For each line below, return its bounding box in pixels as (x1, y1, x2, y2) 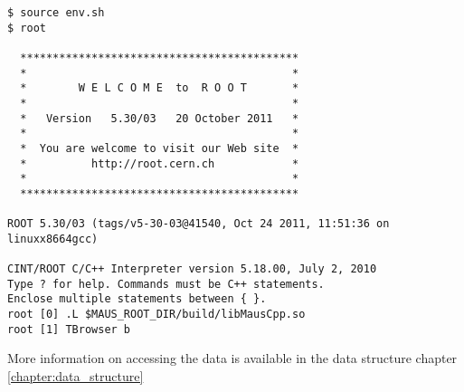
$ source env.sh (7, 6, 105, 19)
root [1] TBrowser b (7, 322, 131, 336)
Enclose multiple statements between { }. (7, 292, 267, 306)
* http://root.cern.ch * (20, 157, 299, 170)
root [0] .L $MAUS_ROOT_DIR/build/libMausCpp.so (7, 308, 306, 321)
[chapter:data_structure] (7, 367, 144, 386)
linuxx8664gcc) (7, 232, 99, 245)
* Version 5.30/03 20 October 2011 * (20, 111, 299, 125)
